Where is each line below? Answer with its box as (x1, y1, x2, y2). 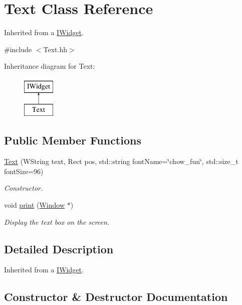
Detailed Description (4, 241, 114, 256)
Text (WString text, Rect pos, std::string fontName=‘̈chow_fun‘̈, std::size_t (4, 156, 238, 167)
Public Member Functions (4, 132, 141, 148)
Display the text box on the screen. (4, 216, 110, 227)
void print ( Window (4, 200, 65, 210)
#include (4, 44, 32, 54)
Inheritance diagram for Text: (4, 61, 95, 71)
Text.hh (43, 44, 68, 54)
